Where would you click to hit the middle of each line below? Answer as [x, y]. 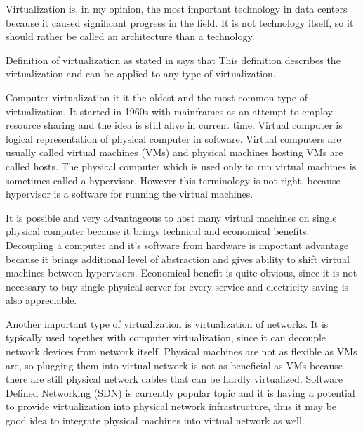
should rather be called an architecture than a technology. [130, 36]
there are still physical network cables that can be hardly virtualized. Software [174, 379]
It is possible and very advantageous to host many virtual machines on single [171, 217]
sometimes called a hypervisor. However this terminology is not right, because [173, 180]
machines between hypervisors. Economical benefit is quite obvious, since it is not [181, 273]
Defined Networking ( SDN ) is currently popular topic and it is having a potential [180, 392]
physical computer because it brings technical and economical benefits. [158, 231]
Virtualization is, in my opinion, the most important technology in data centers [177, 8]
